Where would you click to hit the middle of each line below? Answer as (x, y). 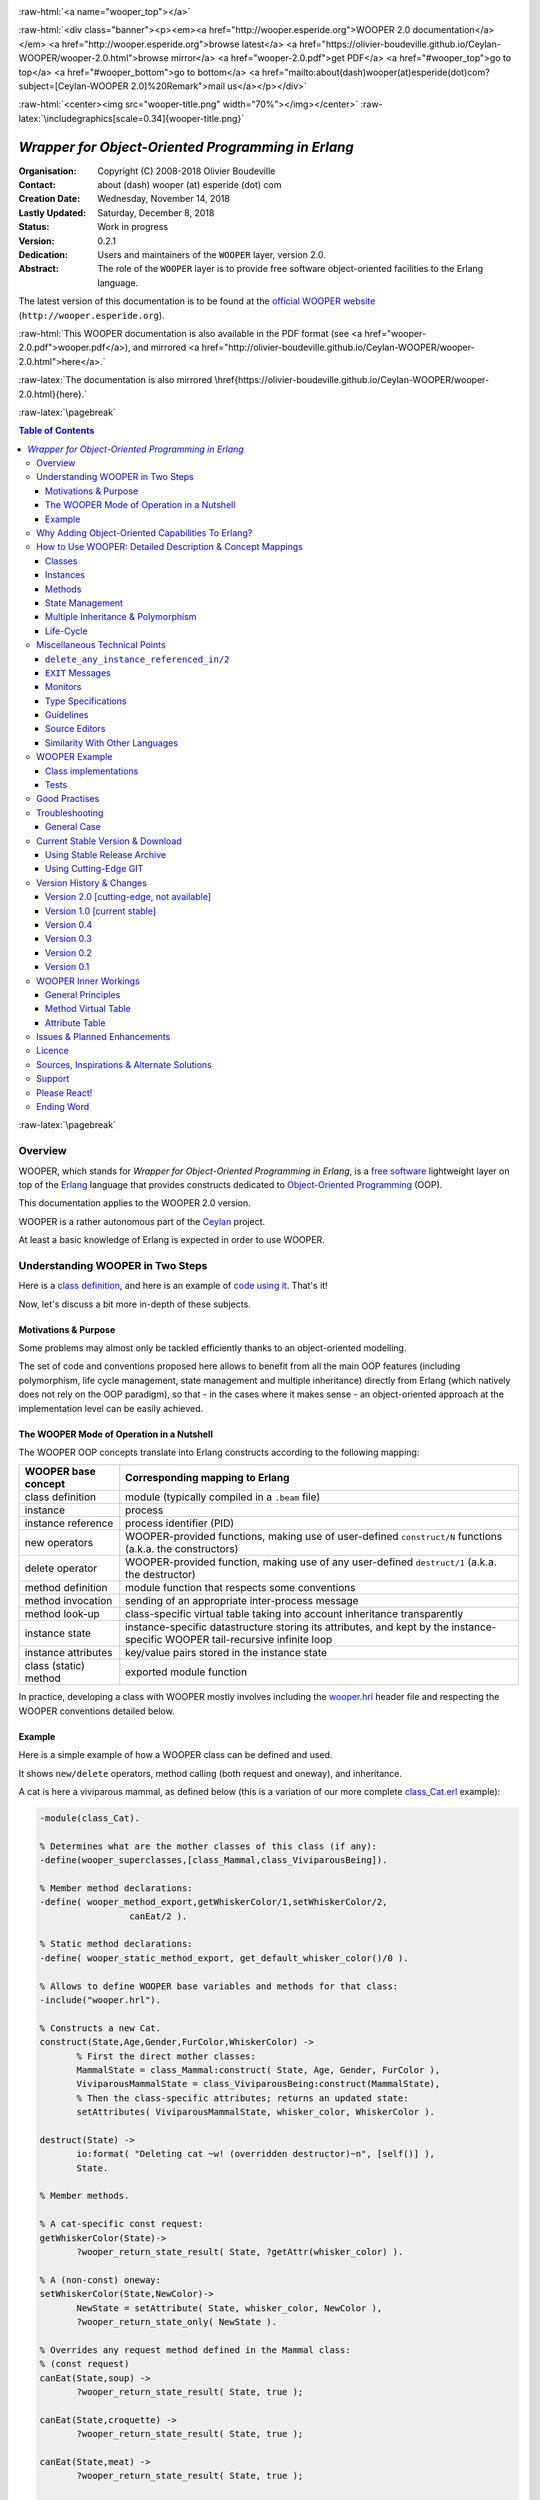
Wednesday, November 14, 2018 (163, 199)
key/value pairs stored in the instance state (226, 1653)
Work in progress (133, 227)
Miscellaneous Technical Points (101, 645)
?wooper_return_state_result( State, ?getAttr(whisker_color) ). (240, 2252)
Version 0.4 (69, 924)
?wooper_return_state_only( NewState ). (176, 2321)
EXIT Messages (78, 672)
